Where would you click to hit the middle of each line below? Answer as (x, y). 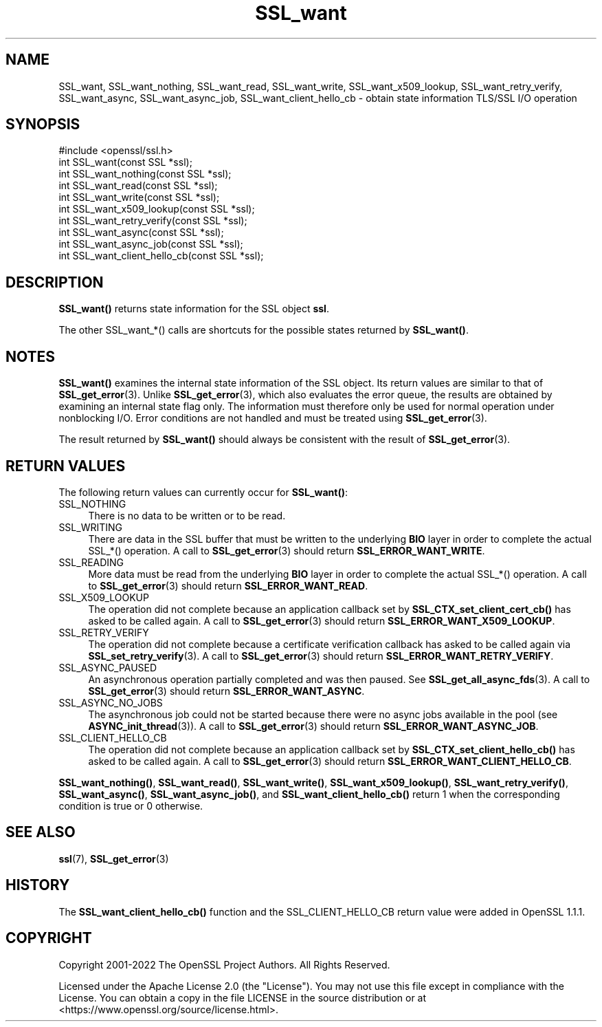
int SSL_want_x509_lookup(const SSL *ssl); (157, 209)
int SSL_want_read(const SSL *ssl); (138, 186)
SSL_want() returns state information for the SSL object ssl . (194, 309)
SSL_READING (91, 562)
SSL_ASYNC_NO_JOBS (111, 702)
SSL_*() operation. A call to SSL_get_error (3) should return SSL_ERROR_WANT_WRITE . (287, 550)
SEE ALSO (41, 832)
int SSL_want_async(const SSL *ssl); (141, 233)
